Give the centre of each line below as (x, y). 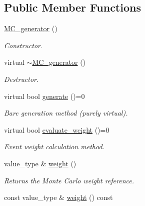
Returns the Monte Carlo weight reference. (69, 180)
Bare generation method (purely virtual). (66, 113)
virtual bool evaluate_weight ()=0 (57, 129)
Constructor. (23, 45)
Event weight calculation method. (54, 146)
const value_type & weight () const (58, 197)
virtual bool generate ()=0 (44, 96)
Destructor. (21, 79)
